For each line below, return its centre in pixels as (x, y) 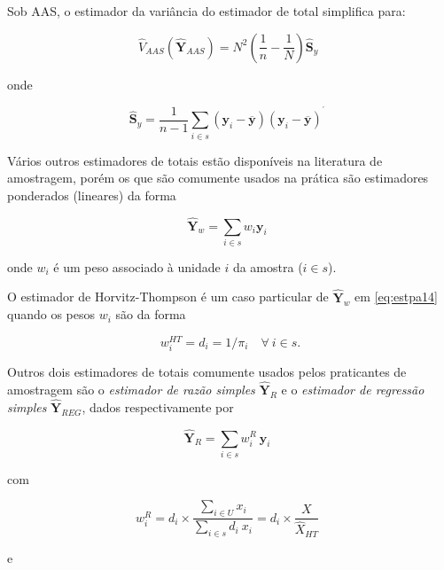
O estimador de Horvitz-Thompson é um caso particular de (168, 297)
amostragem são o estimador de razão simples (131, 389)
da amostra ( (268, 266)
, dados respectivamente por (158, 406)
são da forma (151, 314)
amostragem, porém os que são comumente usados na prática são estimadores (218, 178)
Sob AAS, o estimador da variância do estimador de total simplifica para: (206, 11)
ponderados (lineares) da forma (92, 195)
